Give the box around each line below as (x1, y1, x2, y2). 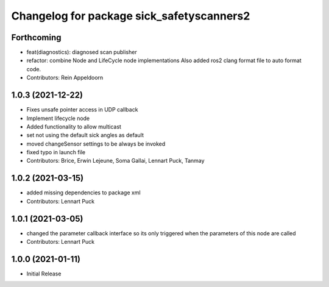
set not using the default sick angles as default (26, 132, 144, 139)
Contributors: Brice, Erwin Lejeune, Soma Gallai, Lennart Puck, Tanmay (26, 157, 205, 165)
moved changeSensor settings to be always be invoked (26, 140, 166, 147)
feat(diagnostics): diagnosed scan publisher (26, 49, 137, 56)
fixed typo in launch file (26, 149, 85, 156)
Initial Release (26, 270, 62, 277)
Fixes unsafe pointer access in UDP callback (26, 106, 138, 113)
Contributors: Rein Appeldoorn (26, 74, 104, 82)
